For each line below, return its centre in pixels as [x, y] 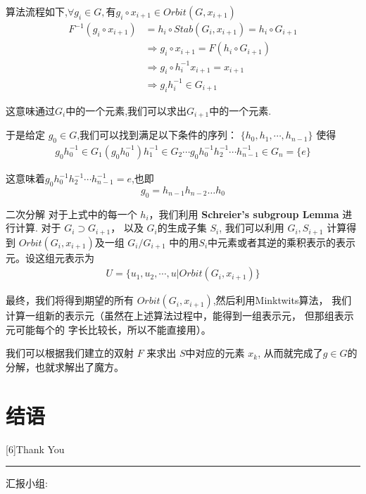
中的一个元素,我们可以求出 [126, 110]
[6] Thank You [35, 449]
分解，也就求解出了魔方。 [65, 367]
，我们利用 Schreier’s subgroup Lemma [244, 214]
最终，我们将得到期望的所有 [70, 300]
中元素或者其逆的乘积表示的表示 [282, 242]
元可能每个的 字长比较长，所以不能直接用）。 [108, 329]
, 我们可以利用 [252, 228]
